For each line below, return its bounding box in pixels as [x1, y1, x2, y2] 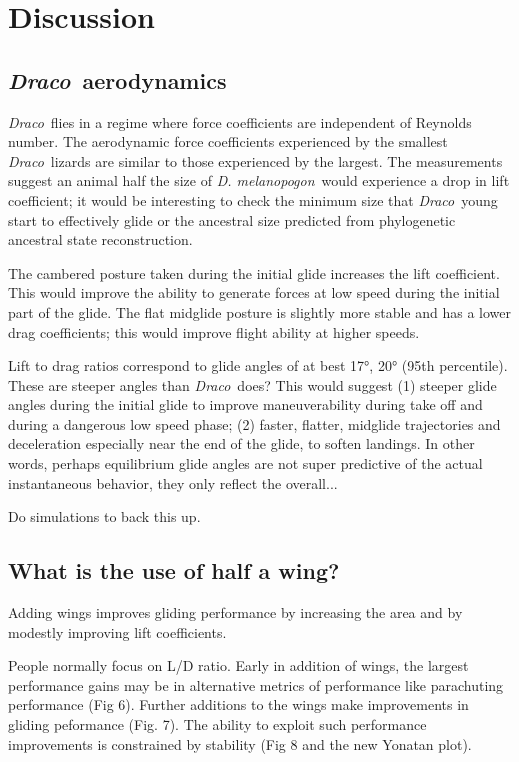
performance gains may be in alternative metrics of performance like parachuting [8, 674, 504, 695]
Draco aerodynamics [8, 64, 227, 95]
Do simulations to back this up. [8, 506, 201, 527]
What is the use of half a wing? [8, 555, 340, 586]
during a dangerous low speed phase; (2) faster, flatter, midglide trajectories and [8, 413, 501, 434]
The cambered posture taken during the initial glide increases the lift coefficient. [8, 262, 500, 283]
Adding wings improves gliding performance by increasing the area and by [8, 602, 463, 623]
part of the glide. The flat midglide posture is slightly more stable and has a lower [8, 301, 511, 322]
